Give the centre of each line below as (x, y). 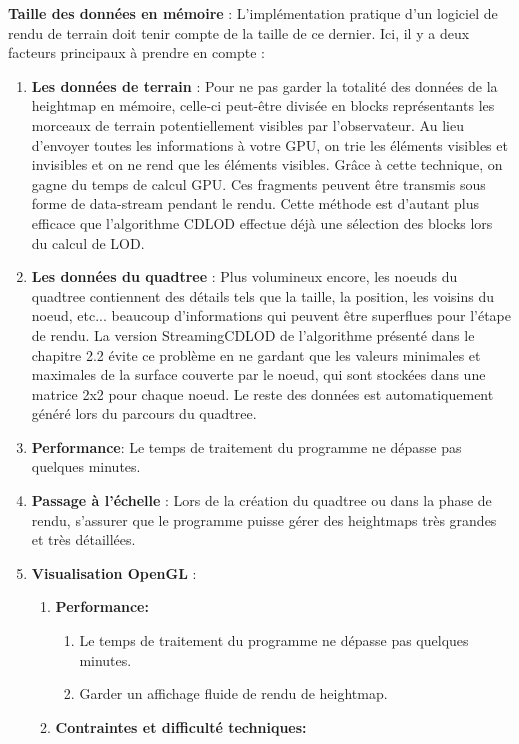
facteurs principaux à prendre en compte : (136, 52)
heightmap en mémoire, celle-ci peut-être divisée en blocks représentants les (263, 105)
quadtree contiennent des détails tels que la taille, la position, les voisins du (262, 295)
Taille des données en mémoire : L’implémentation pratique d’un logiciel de (253, 13)
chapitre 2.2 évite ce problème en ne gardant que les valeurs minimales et (256, 354)
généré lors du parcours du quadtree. (144, 413)
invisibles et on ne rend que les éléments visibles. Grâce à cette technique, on (267, 164)
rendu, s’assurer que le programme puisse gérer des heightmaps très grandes (264, 519)
